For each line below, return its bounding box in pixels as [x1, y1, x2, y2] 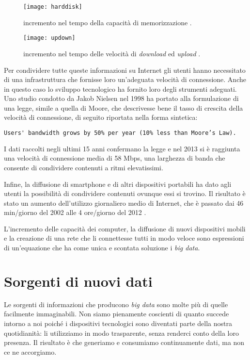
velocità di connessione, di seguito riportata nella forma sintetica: [4, 112, 198, 122]
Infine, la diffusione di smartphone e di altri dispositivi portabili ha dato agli [4, 179, 232, 189]
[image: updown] [23, 34, 76, 42]
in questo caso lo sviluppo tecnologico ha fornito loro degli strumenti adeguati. [4, 83, 237, 94]
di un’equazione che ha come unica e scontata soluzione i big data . [4, 243, 200, 253]
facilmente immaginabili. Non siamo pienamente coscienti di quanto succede [4, 309, 229, 319]
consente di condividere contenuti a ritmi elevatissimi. [4, 162, 163, 172]
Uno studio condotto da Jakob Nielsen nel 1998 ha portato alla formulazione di [4, 93, 239, 103]
